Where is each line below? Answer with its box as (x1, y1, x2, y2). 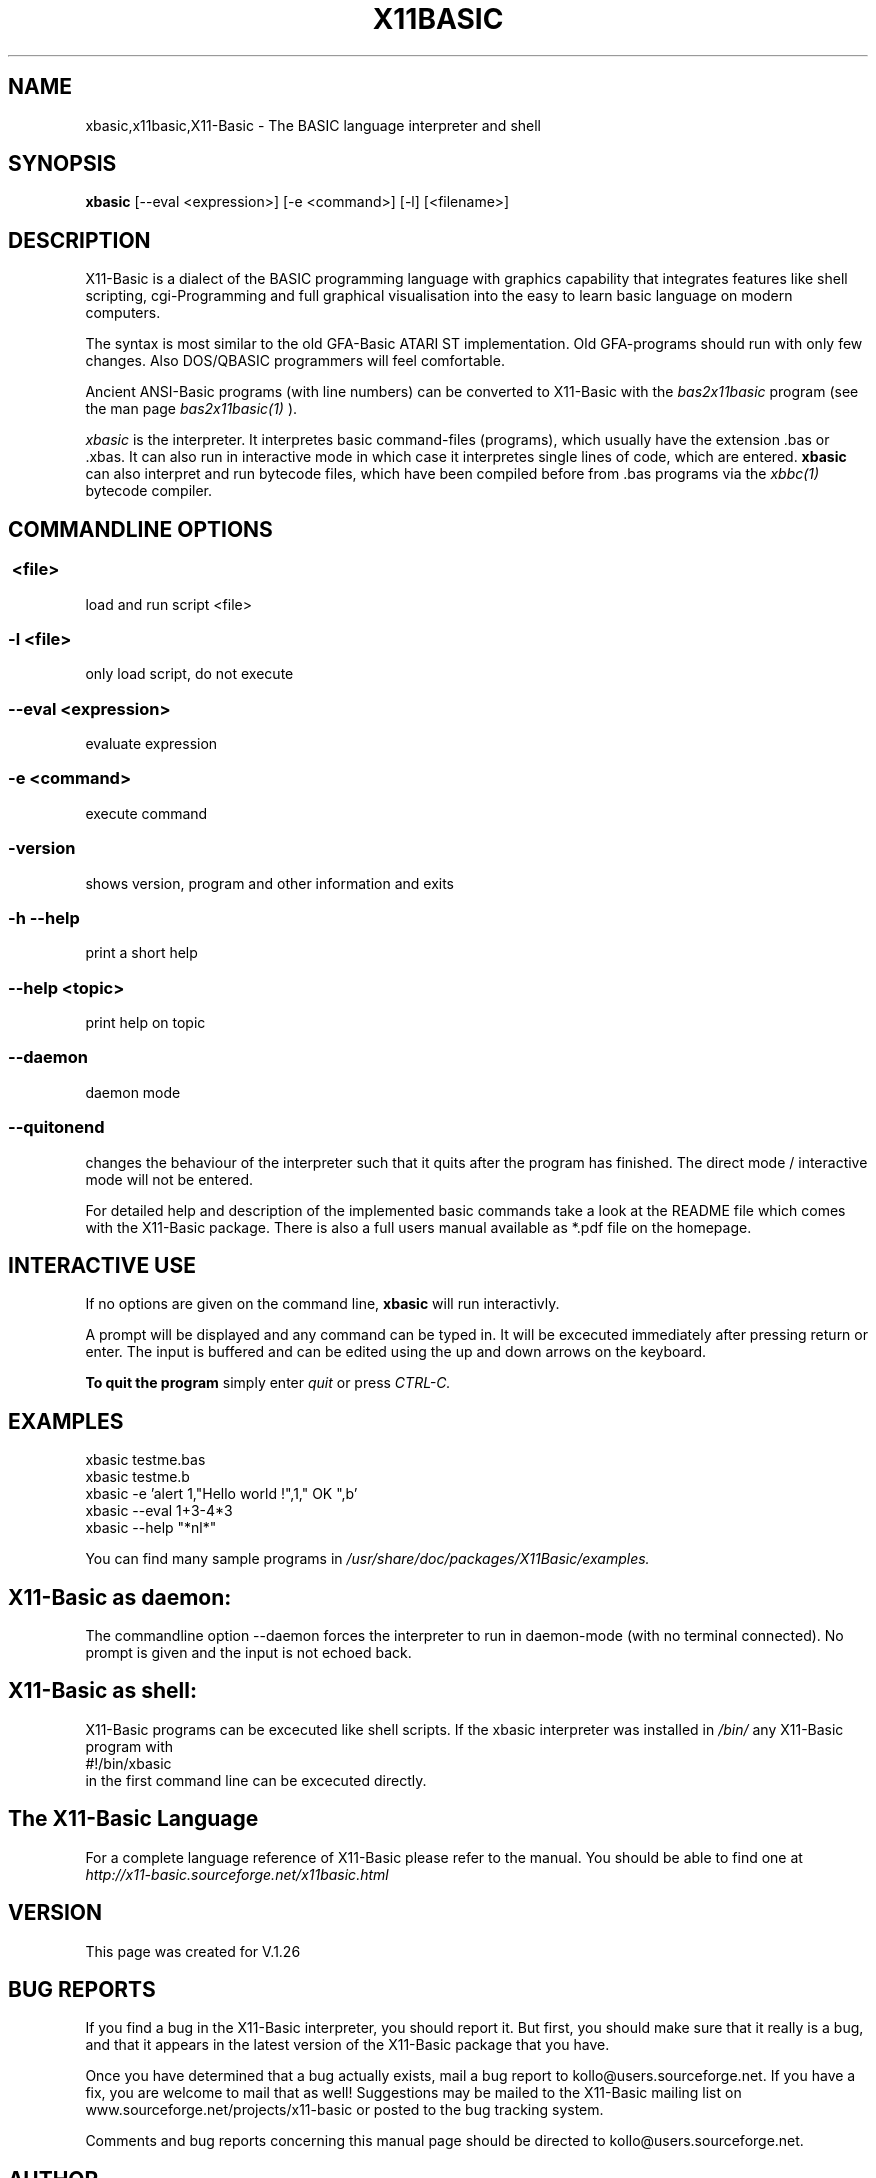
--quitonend (8, 1117, 105, 1138)
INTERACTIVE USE (8, 1252, 196, 1278)
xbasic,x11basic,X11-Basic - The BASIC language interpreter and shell (85, 116, 541, 134)
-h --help (8, 907, 80, 928)
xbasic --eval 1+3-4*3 (85, 1502, 233, 1520)
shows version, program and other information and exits (85, 874, 454, 892)
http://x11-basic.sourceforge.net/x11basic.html (85, 1865, 389, 1883)
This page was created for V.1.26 (85, 1942, 301, 1960)
